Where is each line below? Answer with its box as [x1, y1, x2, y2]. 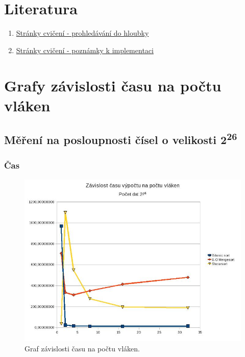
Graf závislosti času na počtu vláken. [24, 343, 140, 353]
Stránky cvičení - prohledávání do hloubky [16, 28, 149, 38]
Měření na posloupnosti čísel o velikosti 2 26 [4, 130, 237, 148]
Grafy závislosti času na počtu [4, 75, 222, 96]
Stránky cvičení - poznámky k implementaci [16, 44, 154, 55]
